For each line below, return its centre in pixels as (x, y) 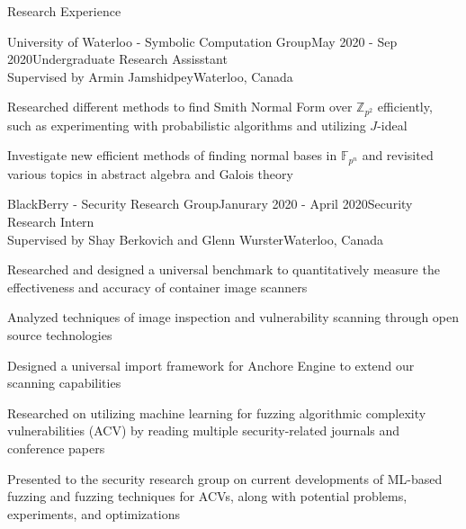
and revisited (398, 155)
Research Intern (51, 222)
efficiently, (405, 107)
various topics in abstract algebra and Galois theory (150, 173)
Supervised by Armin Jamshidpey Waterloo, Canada (150, 76)
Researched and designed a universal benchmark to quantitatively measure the (224, 269)
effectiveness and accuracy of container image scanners (157, 287)
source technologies (60, 335)
